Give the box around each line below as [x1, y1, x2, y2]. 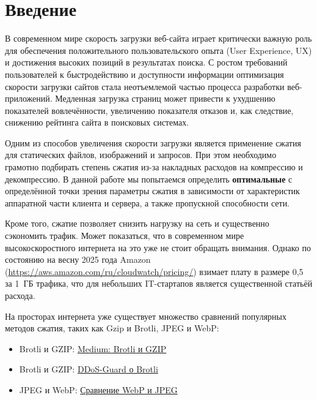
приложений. [5, 92, 53, 105]
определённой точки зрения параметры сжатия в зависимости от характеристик [5, 184, 300, 197]
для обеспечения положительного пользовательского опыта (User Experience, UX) [5, 43, 312, 56]
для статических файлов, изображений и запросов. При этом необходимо [5, 148, 277, 161]
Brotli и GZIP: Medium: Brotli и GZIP [19, 342, 167, 355]
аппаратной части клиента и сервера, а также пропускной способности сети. [5, 196, 290, 209]
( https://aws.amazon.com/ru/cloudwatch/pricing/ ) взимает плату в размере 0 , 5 [5, 265, 304, 277]
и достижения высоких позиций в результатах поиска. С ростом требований [5, 56, 288, 69]
